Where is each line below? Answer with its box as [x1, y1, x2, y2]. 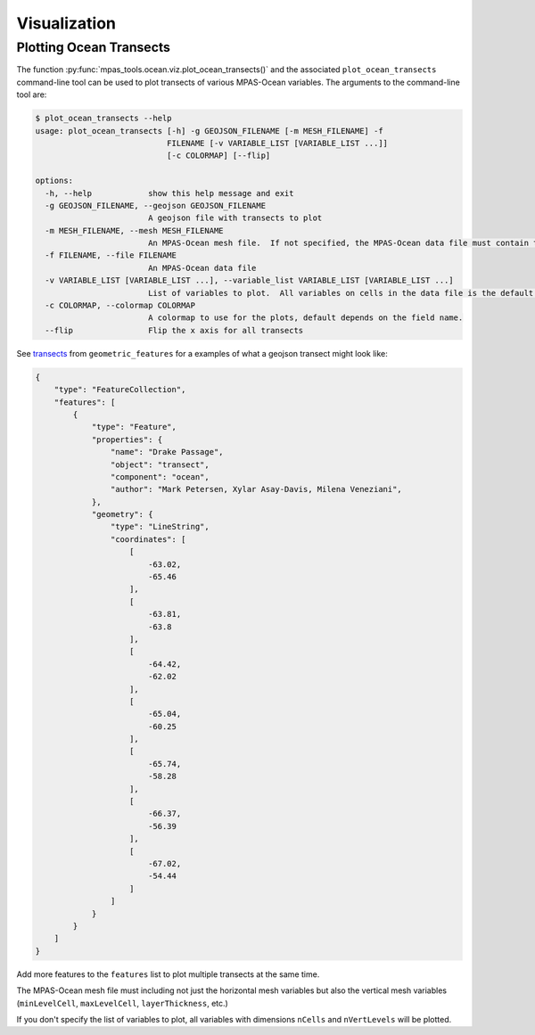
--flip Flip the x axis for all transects [45, 325, 304, 335]
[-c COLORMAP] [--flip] [166, 151, 271, 160]
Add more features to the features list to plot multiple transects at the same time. [16, 968, 320, 980]
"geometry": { [91, 509, 153, 520]
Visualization [16, 13, 116, 33]
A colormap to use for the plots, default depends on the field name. [147, 313, 464, 323]
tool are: [16, 89, 47, 100]
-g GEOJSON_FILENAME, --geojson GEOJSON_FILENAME [45, 201, 267, 210]
